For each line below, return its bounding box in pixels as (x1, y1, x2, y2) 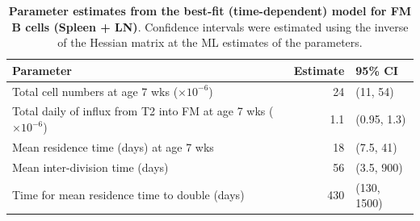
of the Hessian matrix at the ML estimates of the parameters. (57, 34, 363, 51)
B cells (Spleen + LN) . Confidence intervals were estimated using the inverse (11, 18, 409, 35)
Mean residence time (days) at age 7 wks (12, 138, 214, 155)
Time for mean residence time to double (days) (12, 186, 245, 203)
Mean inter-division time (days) (12, 158, 169, 175)
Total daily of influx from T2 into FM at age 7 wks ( (12, 102, 274, 119)
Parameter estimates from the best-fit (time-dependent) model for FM (8, 2, 412, 19)
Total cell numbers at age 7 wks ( (12, 82, 178, 99)
